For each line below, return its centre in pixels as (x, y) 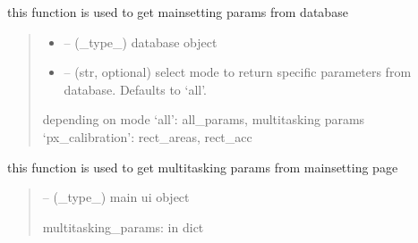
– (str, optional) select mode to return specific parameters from (238, 72)
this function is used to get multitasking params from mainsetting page (203, 167)
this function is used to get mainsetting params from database (178, 12)
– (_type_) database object (141, 42)
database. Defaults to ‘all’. (136, 89)
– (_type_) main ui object (116, 197)
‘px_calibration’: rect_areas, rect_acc (147, 136)
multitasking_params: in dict (123, 226)
